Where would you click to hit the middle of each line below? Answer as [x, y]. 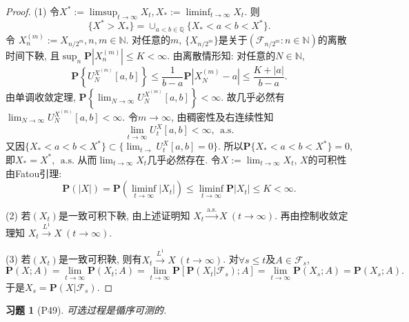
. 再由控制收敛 [307, 215]
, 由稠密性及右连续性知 [222, 117]
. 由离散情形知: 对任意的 [221, 55]
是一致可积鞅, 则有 [100, 259]
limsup [103, 12]
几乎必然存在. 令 [184, 159]
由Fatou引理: [34, 173]
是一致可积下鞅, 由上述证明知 [124, 215]
